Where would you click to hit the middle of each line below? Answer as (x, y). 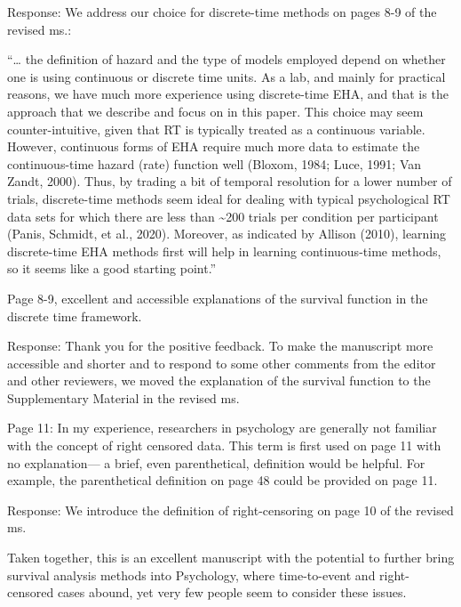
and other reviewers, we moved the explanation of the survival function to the (219, 380)
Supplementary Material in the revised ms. (123, 397)
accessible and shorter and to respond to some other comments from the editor (222, 363)
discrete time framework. (75, 316)
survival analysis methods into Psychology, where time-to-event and (191, 575)
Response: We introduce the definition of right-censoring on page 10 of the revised (230, 510)
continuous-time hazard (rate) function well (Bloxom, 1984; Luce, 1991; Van (215, 163)
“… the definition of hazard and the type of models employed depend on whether (227, 59)
